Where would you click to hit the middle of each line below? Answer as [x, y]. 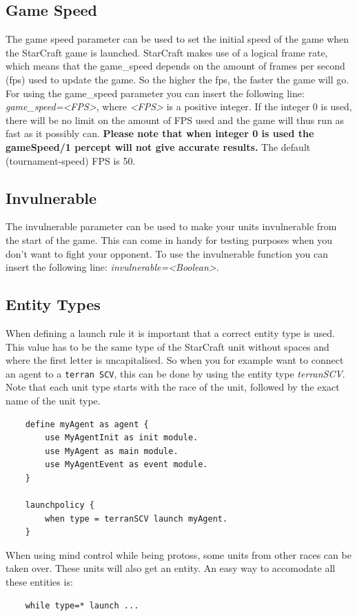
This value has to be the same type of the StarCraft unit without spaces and [167, 346]
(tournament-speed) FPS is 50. [71, 160]
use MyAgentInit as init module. [122, 438]
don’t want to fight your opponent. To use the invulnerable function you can [167, 253]
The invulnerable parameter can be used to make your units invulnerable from [171, 226]
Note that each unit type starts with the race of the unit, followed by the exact [173, 387]
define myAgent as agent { [87, 424]
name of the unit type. [53, 400]
